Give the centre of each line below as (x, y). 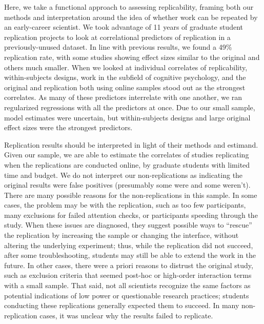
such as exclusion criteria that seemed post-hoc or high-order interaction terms (128, 275)
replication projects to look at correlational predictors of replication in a (117, 37)
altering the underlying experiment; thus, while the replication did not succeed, (129, 245)
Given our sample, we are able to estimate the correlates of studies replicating (127, 155)
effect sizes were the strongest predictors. (68, 127)
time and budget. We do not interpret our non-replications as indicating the (124, 175)
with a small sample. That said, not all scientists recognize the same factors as (127, 285)
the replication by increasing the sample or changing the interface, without (121, 235)
